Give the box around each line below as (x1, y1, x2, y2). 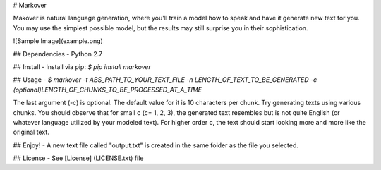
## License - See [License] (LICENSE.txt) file (13, 154, 144, 162)
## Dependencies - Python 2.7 (13, 49, 102, 58)
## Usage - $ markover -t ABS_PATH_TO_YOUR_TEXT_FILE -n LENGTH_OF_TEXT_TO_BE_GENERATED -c (13, 75, 317, 84)
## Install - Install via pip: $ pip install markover (13, 62, 151, 71)
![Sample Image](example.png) (13, 37, 104, 45)
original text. (13, 128, 49, 137)
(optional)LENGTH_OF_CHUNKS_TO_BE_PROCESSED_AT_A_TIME (13, 85, 202, 94)
